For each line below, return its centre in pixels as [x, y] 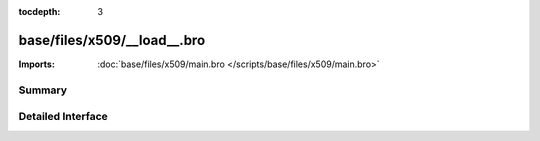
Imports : [36, 64]
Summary [43, 90]
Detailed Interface [63, 117]
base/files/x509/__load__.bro [112, 40]
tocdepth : [39, 11]
